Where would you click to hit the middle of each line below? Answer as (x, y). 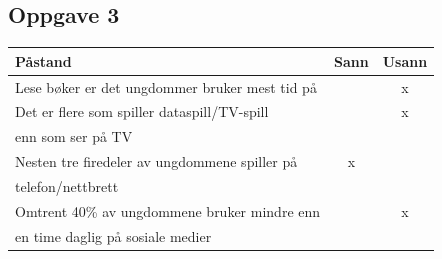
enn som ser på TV (74, 136)
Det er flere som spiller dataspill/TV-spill (142, 111)
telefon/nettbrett (67, 185)
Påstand (43, 60)
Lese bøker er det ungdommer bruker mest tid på (166, 86)
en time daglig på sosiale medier (113, 235)
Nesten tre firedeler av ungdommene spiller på (156, 161)
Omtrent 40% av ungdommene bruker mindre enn (168, 210)
